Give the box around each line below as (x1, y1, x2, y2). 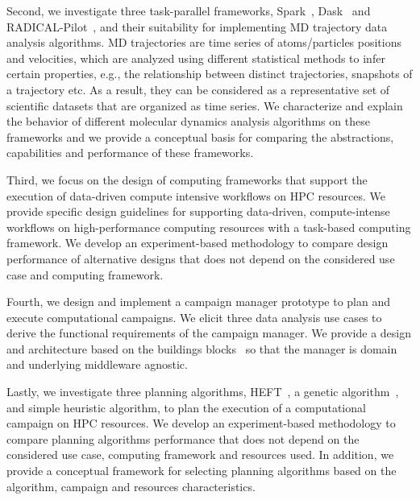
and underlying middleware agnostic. (6, 356, 188, 373)
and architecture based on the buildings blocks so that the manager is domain (6, 340, 397, 357)
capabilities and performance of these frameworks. (6, 144, 254, 161)
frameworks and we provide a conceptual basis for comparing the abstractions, (6, 128, 394, 145)
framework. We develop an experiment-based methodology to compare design (6, 234, 389, 251)
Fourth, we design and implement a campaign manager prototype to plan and (6, 293, 391, 310)
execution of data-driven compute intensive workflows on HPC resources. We (6, 187, 386, 204)
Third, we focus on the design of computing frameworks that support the (6, 171, 368, 188)
